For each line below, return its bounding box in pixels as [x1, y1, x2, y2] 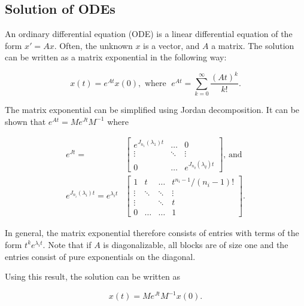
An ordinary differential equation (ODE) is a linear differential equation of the [5, 27, 293, 40]
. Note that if [42, 238, 92, 250]
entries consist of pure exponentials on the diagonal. [5, 250, 196, 262]
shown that [5, 115, 46, 127]
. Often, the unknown [54, 39, 133, 51]
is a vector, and [143, 39, 200, 51]
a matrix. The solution [211, 39, 294, 51]
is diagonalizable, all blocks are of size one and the [103, 238, 288, 250]
